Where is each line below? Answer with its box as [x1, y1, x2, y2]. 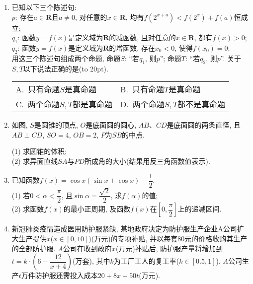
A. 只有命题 [15, 83, 60, 95]
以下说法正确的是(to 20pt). [23, 63, 108, 73]
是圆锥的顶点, [34, 120, 78, 130]
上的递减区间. [177, 204, 222, 214]
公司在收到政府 [63, 243, 112, 253]
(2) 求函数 [11, 204, 44, 214]
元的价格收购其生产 [184, 233, 248, 244]
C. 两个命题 [15, 98, 60, 110]
